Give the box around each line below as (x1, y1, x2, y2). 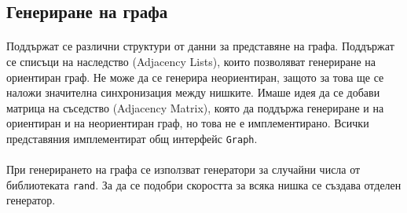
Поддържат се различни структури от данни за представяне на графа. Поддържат (6, 38, 394, 54)
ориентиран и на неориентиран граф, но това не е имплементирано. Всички (6, 115, 369, 131)
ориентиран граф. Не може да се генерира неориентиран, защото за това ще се (6, 68, 384, 85)
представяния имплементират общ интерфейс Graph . (6, 130, 258, 146)
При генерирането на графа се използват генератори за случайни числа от (6, 161, 361, 178)
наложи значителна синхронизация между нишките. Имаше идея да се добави (6, 84, 380, 101)
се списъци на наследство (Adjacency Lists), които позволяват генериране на (6, 53, 376, 69)
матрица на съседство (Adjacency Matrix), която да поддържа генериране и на (6, 99, 384, 116)
